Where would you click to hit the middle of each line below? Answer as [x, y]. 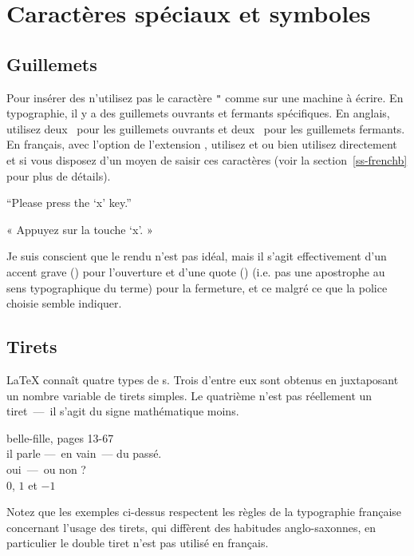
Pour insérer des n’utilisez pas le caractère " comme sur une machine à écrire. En [205, 97]
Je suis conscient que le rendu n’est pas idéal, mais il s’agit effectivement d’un [197, 256]
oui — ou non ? [46, 469]
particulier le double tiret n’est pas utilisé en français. [138, 543]
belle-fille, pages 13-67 [60, 437]
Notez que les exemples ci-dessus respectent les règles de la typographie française [204, 512]
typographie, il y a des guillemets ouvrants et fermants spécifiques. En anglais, [198, 113]
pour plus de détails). [59, 175]
